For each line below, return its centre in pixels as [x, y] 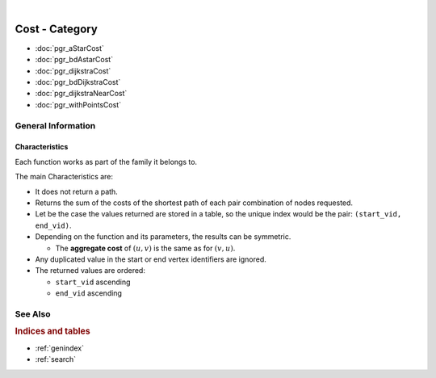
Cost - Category [57, 29]
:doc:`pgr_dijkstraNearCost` [81, 94]
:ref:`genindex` [60, 348]
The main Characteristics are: [64, 177]
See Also [33, 313]
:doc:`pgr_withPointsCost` [78, 104]
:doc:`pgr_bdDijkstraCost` [78, 82]
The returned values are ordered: [90, 271]
